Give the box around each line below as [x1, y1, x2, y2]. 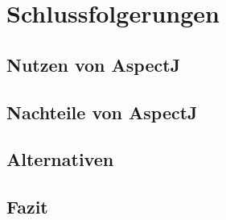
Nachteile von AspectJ [6, 99, 198, 124]
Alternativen [6, 147, 114, 172]
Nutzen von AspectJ [6, 52, 181, 77]
